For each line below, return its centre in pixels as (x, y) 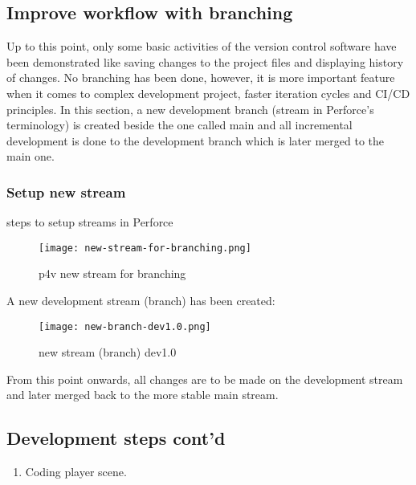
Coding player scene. (76, 472)
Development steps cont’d (116, 438)
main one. (31, 156)
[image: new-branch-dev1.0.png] (125, 326)
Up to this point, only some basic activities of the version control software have (202, 46)
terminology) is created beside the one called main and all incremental (179, 125)
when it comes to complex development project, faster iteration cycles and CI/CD (208, 93)
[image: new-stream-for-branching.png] (145, 248)
